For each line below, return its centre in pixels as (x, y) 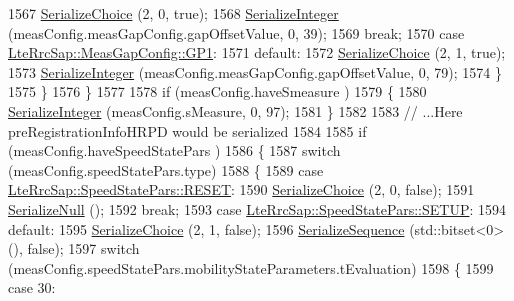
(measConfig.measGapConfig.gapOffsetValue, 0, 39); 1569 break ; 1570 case (236, 32)
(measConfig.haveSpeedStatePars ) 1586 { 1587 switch (174, 150)
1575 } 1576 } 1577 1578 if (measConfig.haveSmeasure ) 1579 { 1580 (217, 91)
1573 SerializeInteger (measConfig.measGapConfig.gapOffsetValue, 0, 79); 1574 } (255, 71)
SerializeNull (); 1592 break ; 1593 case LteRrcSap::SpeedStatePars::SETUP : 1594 (257, 208)
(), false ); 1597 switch (74, 248)
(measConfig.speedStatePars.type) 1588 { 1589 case (166, 169)
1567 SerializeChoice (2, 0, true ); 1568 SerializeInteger (173, 13)
